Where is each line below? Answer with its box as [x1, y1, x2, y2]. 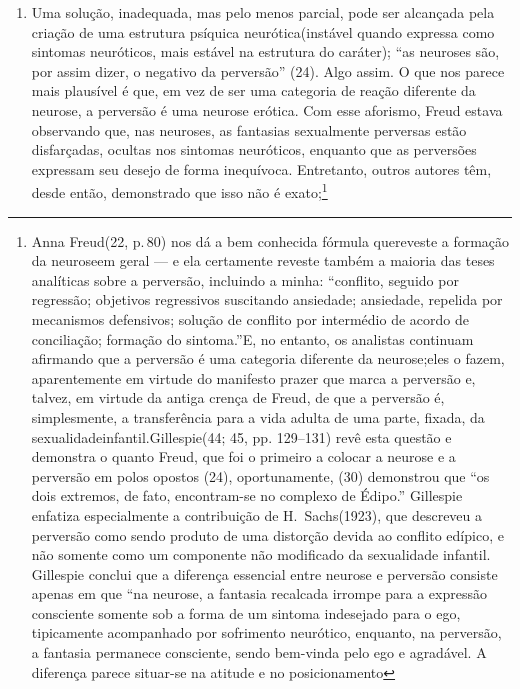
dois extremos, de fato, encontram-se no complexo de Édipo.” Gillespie [31, 485, 463, 506]
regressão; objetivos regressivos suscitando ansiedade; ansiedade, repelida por [31, 289, 503, 310]
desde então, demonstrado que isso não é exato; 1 [31, 179, 328, 202]
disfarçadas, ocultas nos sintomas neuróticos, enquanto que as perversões [31, 139, 477, 160]
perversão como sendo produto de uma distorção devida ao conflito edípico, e [31, 524, 504, 545]
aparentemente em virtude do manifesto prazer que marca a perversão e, [31, 367, 476, 388]
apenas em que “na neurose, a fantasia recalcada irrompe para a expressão [31, 583, 487, 604]
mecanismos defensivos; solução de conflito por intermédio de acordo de [31, 308, 469, 329]
